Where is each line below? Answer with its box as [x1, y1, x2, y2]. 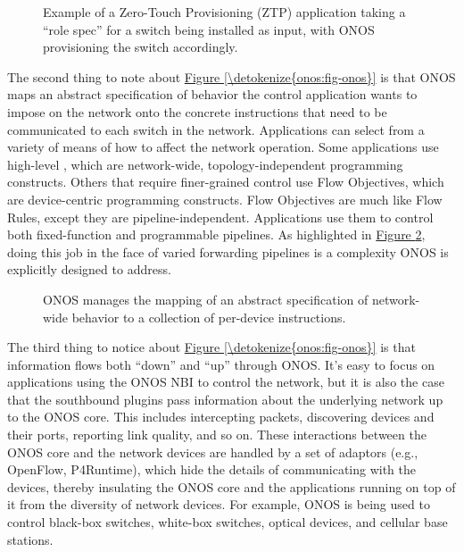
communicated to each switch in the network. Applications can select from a [7, 120, 425, 138]
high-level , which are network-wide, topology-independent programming [7, 155, 403, 173]
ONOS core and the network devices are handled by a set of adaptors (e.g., [7, 442, 418, 461]
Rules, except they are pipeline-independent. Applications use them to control [7, 207, 434, 226]
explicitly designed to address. [7, 260, 171, 279]
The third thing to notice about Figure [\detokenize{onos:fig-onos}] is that [7, 338, 416, 356]
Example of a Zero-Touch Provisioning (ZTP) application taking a [43, 3, 406, 21]
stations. [7, 530, 54, 548]
